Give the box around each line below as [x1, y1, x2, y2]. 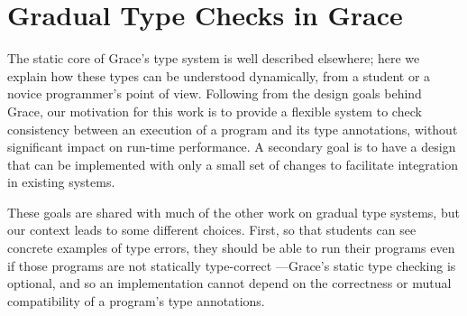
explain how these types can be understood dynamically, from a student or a [7, 66, 431, 85]
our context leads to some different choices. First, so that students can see [7, 220, 417, 239]
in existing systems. [7, 172, 115, 191]
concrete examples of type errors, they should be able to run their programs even [7, 238, 455, 257]
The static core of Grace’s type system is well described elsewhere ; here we [7, 49, 420, 68]
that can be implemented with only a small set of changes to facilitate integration [7, 154, 458, 173]
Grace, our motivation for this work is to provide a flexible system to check [7, 101, 422, 120]
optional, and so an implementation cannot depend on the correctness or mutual [7, 274, 452, 293]
